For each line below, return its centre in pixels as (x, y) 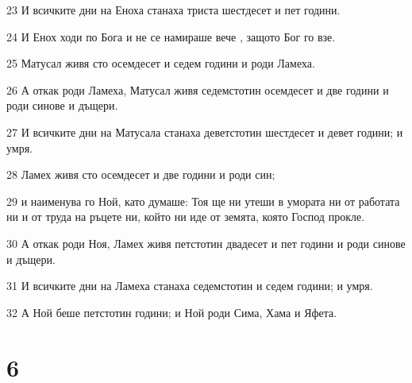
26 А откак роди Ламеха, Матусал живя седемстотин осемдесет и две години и (198, 89)
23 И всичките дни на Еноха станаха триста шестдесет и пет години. (173, 10)
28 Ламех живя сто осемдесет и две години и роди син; (141, 174)
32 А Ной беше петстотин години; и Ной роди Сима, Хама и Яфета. (172, 312)
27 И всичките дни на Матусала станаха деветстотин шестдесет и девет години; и (205, 132)
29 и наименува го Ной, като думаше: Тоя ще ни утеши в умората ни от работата (203, 201)
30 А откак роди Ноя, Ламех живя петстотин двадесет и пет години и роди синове (206, 243)
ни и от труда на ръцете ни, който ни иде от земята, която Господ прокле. (186, 217)
